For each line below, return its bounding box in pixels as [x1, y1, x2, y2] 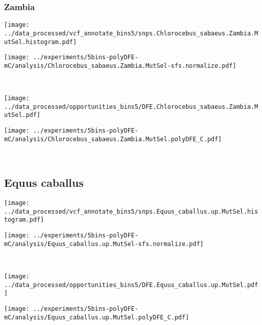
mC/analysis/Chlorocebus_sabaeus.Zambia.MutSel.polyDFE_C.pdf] [4, 135, 222, 143]
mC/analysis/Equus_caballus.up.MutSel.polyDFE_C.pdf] [4, 313, 190, 321]
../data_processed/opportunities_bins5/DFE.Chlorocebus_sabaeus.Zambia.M [4, 103, 258, 110]
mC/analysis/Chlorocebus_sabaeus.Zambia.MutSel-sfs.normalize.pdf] [4, 62, 237, 69]
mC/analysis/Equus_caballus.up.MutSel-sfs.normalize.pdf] [4, 240, 204, 248]
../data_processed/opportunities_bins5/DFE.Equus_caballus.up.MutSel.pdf [4, 281, 258, 289]
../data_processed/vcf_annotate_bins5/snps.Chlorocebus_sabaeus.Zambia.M [4, 29, 258, 37]
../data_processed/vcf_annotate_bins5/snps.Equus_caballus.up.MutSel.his [4, 208, 258, 215]
